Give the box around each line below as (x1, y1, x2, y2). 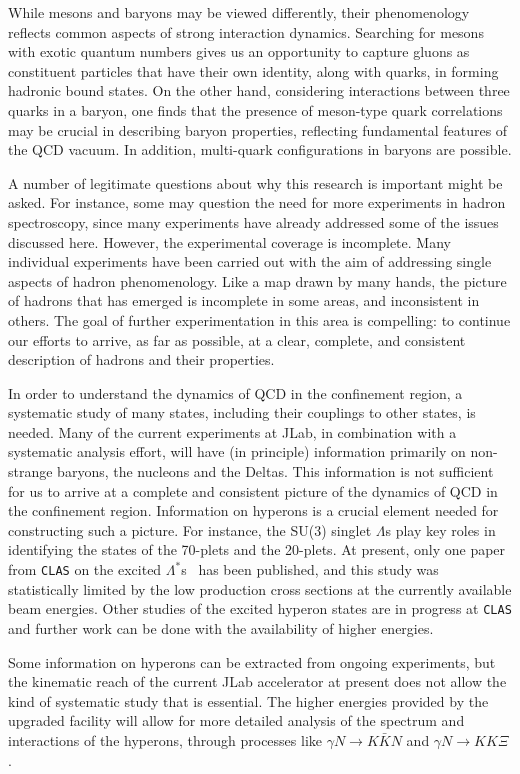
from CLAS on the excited (8, 559, 162, 580)
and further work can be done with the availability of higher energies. (8, 617, 434, 638)
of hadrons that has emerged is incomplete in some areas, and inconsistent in (8, 290, 480, 311)
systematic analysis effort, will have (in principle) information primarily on (8, 441, 466, 462)
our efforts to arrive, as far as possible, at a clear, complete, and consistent (8, 329, 466, 350)
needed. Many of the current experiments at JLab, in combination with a (8, 421, 457, 442)
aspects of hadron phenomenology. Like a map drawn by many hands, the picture (8, 270, 507, 291)
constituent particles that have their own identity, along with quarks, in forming (8, 60, 499, 81)
